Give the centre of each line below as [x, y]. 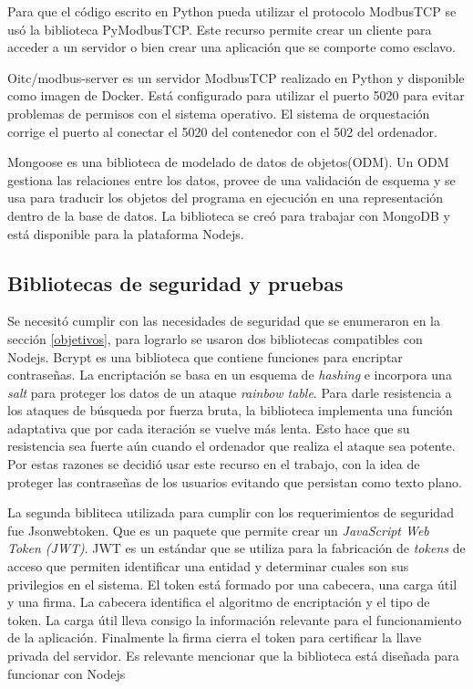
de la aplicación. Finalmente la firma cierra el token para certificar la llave [215, 637]
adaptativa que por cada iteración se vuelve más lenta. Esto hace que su [209, 428]
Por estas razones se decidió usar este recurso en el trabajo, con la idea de [214, 464]
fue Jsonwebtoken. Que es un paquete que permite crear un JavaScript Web [218, 530]
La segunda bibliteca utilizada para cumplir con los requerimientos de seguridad [231, 512]
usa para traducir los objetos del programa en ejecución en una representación [226, 198]
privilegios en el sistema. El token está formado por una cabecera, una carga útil [232, 584]
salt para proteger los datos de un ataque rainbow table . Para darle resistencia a [230, 392]
